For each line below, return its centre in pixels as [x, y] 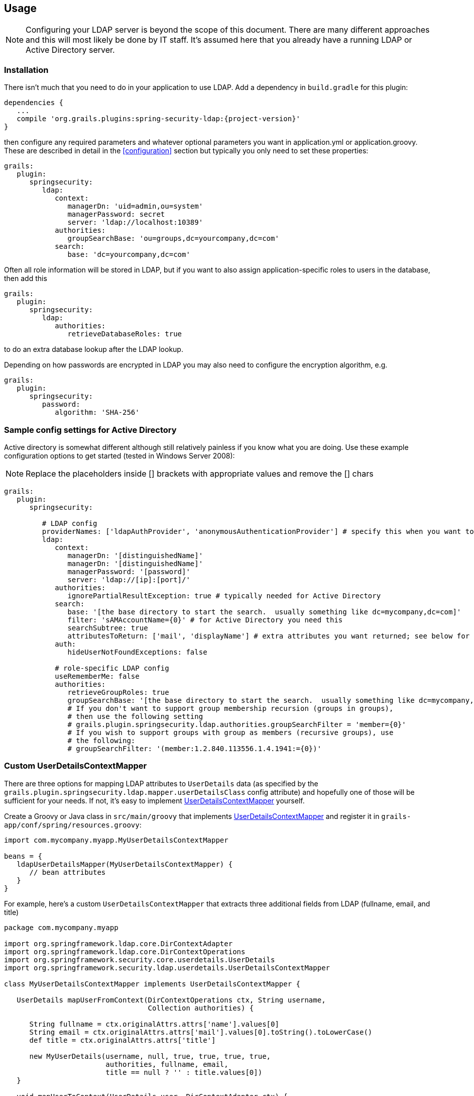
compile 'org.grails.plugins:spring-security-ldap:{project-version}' [159, 119]
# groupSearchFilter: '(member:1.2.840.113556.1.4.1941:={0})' [195, 748]
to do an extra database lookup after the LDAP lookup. [94, 349]
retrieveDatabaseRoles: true [125, 334]
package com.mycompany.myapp [61, 927]
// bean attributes [68, 872]
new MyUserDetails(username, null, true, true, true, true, [150, 1056]
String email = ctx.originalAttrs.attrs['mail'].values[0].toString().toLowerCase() [201, 1032]
